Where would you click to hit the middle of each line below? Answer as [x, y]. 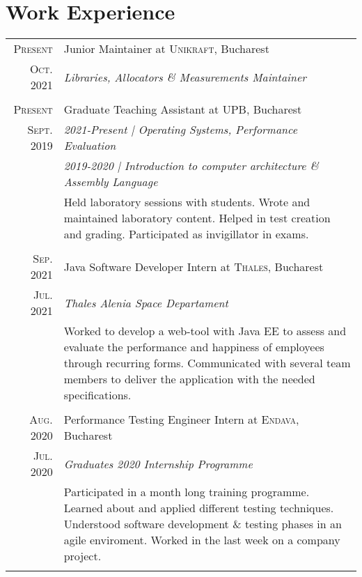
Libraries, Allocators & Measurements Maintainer [185, 77]
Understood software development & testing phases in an [203, 524]
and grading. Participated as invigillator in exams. [186, 234]
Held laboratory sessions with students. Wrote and [187, 202]
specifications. [97, 395]
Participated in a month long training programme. [187, 492]
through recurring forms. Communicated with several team [207, 363]
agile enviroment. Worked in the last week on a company [202, 540]
